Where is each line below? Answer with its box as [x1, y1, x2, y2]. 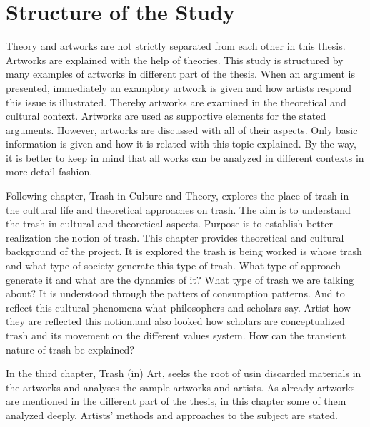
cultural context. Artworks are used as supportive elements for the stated [6, 108, 326, 123]
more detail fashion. [6, 164, 93, 179]
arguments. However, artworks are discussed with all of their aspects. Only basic [6, 122, 358, 137]
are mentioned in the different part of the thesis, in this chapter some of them [6, 393, 346, 408]
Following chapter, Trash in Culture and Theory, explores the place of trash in [6, 188, 349, 203]
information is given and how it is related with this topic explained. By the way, [6, 136, 356, 151]
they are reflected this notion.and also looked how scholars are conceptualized [6, 314, 345, 329]
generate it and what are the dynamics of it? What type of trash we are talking [6, 272, 354, 287]
